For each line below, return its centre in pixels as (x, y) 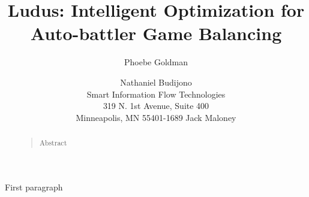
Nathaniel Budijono (156, 82)
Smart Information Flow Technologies (156, 94)
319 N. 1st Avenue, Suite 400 (156, 106)
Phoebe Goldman (156, 62)
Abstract (53, 143)
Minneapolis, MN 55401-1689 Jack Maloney (156, 117)
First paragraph (34, 187)
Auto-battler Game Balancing (156, 33)
